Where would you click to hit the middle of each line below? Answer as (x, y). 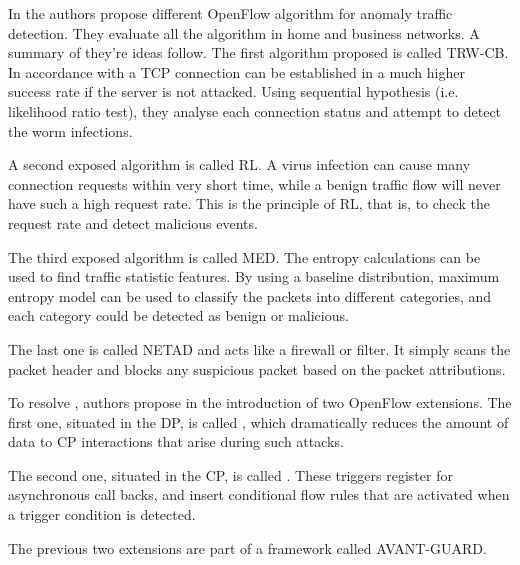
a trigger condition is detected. (102, 514)
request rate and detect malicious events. (133, 222)
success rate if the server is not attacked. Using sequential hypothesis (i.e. (233, 91)
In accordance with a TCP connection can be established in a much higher (236, 71)
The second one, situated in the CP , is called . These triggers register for (230, 474)
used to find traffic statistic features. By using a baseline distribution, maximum (254, 276)
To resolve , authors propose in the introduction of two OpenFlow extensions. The (260, 402)
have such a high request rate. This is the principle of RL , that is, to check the (249, 203)
